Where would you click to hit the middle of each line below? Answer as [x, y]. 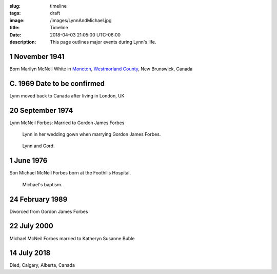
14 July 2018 [30, 253]
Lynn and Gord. [38, 146]
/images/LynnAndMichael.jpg [81, 20]
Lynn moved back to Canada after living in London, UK [67, 95]
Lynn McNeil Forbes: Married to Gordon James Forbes [67, 123]
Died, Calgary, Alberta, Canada [42, 265]
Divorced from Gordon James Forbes [49, 211]
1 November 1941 [37, 56]
